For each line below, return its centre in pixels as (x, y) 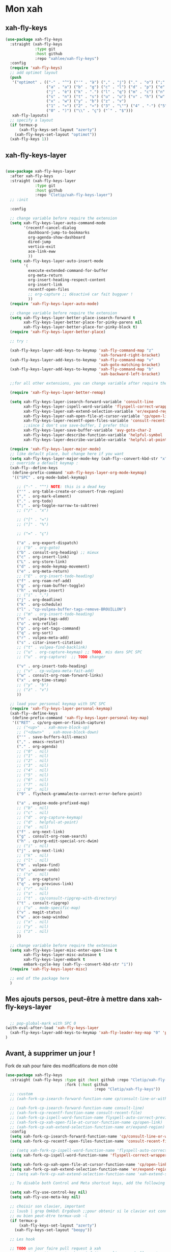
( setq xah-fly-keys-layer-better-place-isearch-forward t (73, 318)
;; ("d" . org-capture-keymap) (50, 817)
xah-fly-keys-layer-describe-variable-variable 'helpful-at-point (95, 440)
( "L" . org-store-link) (42, 562)
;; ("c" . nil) (33, 813)
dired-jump (39, 242)
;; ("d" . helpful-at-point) (48, 822)
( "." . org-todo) (35, 501)
